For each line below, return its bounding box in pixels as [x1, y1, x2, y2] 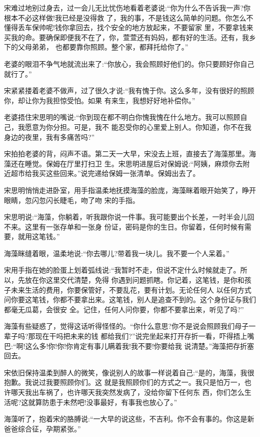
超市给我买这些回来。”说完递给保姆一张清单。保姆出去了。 [10, 168, 200, 178]
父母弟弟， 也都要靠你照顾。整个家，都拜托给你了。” [17, 42, 188, 52]
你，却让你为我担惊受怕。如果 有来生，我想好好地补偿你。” [4, 95, 195, 105]
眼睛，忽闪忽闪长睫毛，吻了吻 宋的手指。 [4, 194, 139, 205]
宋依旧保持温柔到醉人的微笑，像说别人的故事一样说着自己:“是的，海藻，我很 [4, 367, 254, 377]
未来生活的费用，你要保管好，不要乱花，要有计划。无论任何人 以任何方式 [10, 284, 251, 295]
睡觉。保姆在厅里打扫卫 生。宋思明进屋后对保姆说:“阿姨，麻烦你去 [24, 158, 243, 168]
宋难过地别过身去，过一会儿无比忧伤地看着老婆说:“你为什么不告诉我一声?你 [4, 3, 251, 13]
